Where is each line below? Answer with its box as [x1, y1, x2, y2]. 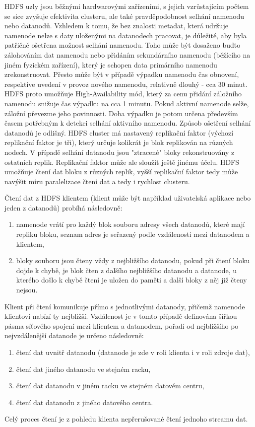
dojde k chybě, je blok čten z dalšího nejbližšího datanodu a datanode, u [16, 265, 237, 275]
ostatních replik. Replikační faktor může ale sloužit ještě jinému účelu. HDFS [4, 156, 240, 167]
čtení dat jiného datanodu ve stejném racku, [16, 363, 151, 374]
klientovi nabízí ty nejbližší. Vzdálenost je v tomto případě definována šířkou [4, 311, 237, 321]
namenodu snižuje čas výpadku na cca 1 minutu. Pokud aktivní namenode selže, [4, 98, 249, 108]
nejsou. [16, 285, 38, 295]
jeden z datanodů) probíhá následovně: [4, 202, 123, 213]
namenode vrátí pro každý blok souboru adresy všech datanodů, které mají [16, 219, 245, 229]
